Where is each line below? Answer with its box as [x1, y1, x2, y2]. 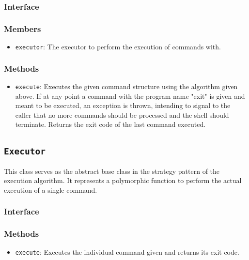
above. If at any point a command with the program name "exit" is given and [15, 91, 245, 101]
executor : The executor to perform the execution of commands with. [15, 42, 221, 52]
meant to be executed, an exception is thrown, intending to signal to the [15, 100, 231, 110]
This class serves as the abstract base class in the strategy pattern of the [4, 166, 220, 176]
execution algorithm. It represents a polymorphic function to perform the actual [4, 175, 242, 185]
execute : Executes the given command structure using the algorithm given [15, 81, 238, 91]
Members [4, 22, 41, 34]
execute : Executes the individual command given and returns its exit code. [15, 246, 239, 257]
